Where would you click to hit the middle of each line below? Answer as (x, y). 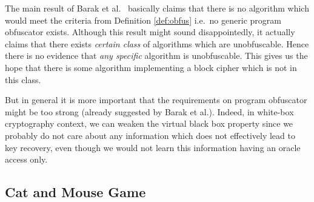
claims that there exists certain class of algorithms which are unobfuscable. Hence (157, 43)
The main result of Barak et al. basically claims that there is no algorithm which (157, 8)
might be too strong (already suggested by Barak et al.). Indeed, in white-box (149, 111)
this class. (23, 79)
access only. (26, 159)
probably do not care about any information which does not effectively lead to (150, 135)
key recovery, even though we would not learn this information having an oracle (153, 147)
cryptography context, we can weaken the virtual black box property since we (149, 123)
